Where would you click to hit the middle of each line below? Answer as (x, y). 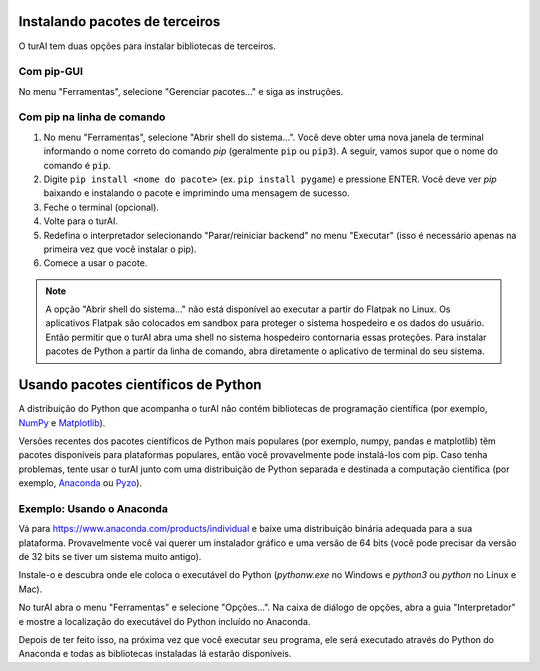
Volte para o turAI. (81, 221)
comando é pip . (77, 165)
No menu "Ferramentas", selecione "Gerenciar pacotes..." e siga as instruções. (181, 91)
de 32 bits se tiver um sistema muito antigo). (110, 557)
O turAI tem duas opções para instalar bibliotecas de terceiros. (147, 46)
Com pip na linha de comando (92, 117)
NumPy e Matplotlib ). (62, 422)
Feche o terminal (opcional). (101, 207)
